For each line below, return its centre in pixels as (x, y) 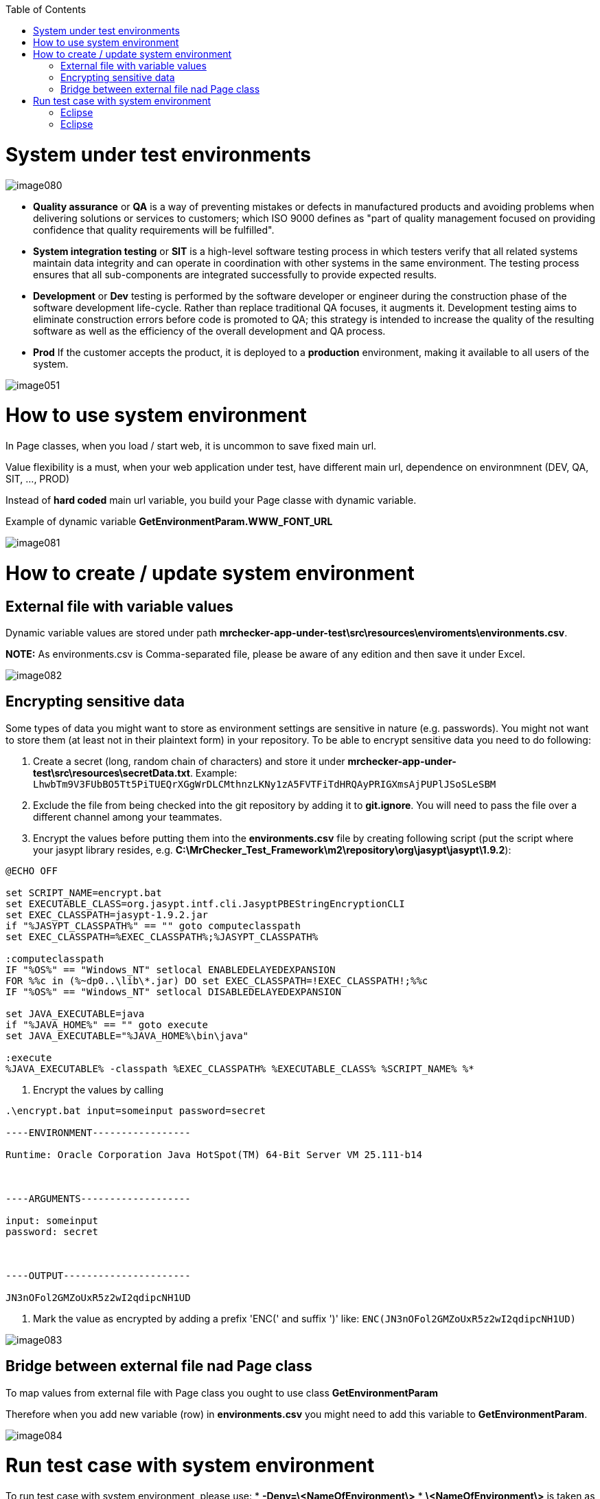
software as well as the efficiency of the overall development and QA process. (209, 331)
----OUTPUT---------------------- (98, 1275)
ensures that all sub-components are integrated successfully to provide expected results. (235, 274)
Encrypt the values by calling (99, 1089)
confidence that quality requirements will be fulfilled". (154, 230)
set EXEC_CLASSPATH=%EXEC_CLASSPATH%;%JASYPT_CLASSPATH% (162, 936)
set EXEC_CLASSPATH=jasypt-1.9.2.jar (107, 914)
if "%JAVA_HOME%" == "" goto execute (107, 1024)
